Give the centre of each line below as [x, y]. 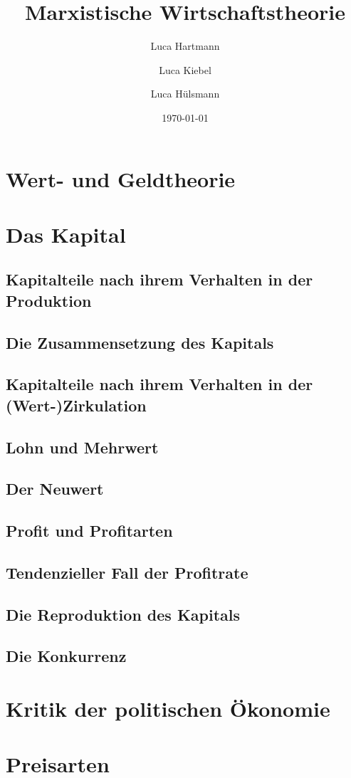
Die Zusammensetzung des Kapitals [140, 342]
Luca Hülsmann [185, 94]
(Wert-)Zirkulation [76, 405]
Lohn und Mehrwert [82, 447]
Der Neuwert [55, 489]
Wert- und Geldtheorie [121, 178]
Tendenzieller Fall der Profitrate [127, 572]
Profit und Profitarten [89, 531]
